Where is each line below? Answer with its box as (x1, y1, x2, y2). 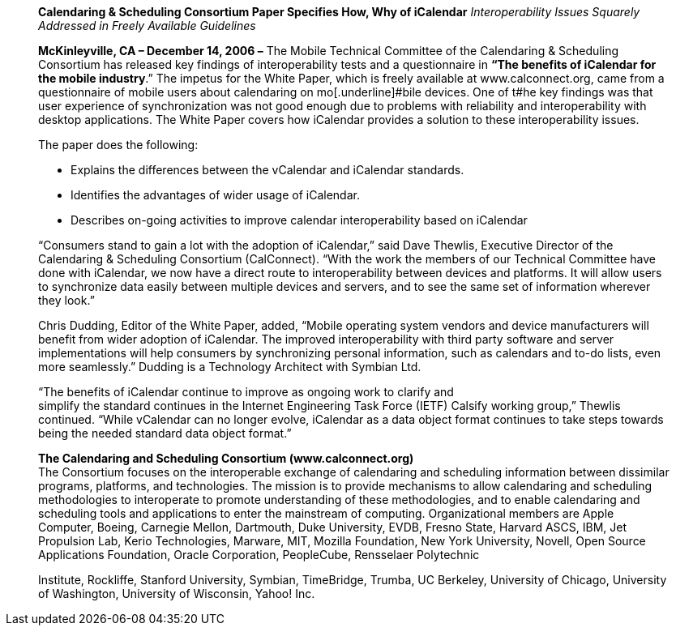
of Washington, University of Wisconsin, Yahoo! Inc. (38, 587, 315, 600)
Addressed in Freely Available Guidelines (38, 19, 256, 32)
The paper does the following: (38, 138, 199, 152)
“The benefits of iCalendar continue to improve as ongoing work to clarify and (38, 385, 454, 399)
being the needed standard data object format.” (38, 426, 292, 440)
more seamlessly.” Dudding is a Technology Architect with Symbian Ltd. (38, 360, 421, 374)
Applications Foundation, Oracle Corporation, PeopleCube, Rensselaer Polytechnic (38, 548, 480, 562)
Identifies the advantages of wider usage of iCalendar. (71, 188, 360, 202)
